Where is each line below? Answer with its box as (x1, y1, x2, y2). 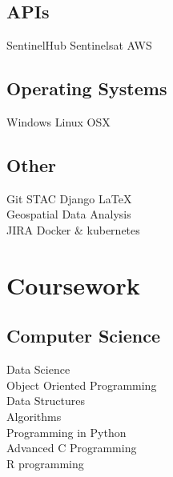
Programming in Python (6, 423, 127, 440)
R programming (6, 455, 84, 471)
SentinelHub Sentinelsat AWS (6, 37, 152, 54)
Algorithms (6, 407, 62, 424)
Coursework (6, 268, 140, 301)
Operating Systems (6, 76, 167, 101)
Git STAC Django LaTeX (6, 190, 132, 206)
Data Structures (6, 392, 85, 409)
